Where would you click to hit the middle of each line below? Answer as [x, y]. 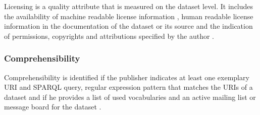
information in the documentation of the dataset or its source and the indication [128, 26]
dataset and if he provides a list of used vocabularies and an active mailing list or [130, 97]
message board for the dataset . [53, 107]
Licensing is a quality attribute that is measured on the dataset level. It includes [129, 6]
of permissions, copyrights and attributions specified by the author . [109, 36]
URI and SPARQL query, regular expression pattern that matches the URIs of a [128, 87]
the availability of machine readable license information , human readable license [129, 16]
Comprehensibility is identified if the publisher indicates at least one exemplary [127, 77]
